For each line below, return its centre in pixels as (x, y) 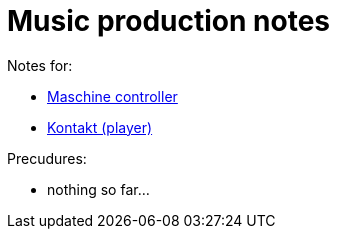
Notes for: (40, 65)
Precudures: (47, 158)
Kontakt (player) (100, 127)
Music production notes (169, 21)
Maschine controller (112, 96)
